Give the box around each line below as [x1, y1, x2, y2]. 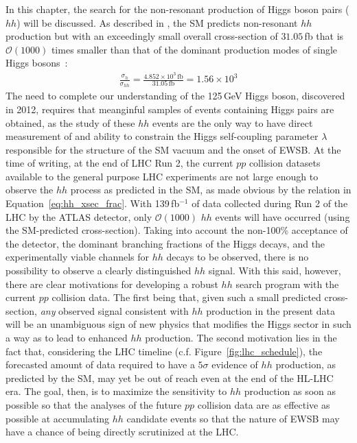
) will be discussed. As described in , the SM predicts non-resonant [16, 15, 298, 29]
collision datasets [249, 156, 321, 170]
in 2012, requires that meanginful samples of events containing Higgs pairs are [5, 101, 334, 116]
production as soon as [244, 384, 336, 398]
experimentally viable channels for [5, 250, 150, 264]
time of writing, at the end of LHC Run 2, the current [5, 156, 233, 170]
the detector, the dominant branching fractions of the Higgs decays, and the [5, 236, 325, 250]
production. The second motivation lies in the [145, 331, 337, 344]
